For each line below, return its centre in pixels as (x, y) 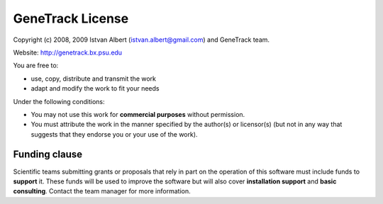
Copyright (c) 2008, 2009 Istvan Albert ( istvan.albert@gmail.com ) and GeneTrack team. (141, 40)
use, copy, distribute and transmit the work (93, 79)
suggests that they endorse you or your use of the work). (114, 134)
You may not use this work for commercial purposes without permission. (138, 114)
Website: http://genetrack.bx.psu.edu (68, 52)
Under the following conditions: (59, 101)
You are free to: (36, 66)
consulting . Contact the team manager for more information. (102, 191)
